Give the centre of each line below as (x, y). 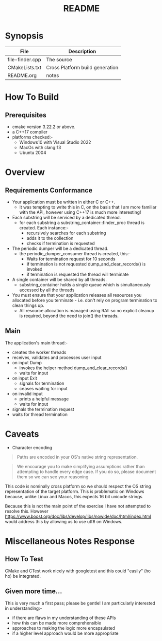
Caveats (22, 434)
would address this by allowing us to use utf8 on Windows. (64, 521)
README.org (22, 75)
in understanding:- (24, 608)
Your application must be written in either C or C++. (64, 202)
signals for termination (42, 383)
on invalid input (27, 394)
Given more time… (33, 592)
